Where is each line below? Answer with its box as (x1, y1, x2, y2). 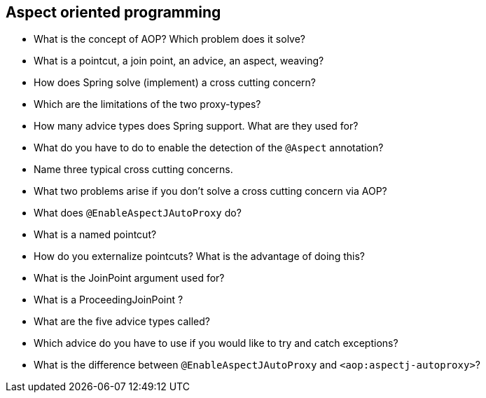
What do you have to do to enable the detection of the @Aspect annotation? (34, 142, 384, 154)
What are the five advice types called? (34, 315, 210, 328)
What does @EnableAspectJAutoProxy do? (34, 207, 242, 219)
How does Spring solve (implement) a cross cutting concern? (34, 76, 316, 89)
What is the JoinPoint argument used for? (34, 272, 225, 284)
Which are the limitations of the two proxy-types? (34, 98, 261, 111)
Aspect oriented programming (6, 4, 221, 21)
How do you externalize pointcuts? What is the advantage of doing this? (34, 250, 365, 263)
